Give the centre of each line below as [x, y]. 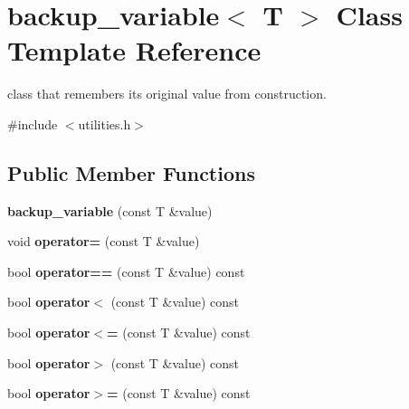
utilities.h [105, 124]
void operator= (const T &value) [104, 241]
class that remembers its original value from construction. [167, 94]
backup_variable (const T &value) [110, 210]
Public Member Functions [131, 172]
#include [33, 124]
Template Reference [134, 50]
